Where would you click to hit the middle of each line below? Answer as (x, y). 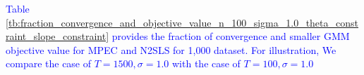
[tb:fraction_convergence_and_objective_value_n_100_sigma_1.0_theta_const (182, 22)
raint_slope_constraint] (57, 36)
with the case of (206, 63)
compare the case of (49, 63)
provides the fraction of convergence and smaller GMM (231, 36)
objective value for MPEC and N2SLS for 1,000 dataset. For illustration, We (171, 49)
